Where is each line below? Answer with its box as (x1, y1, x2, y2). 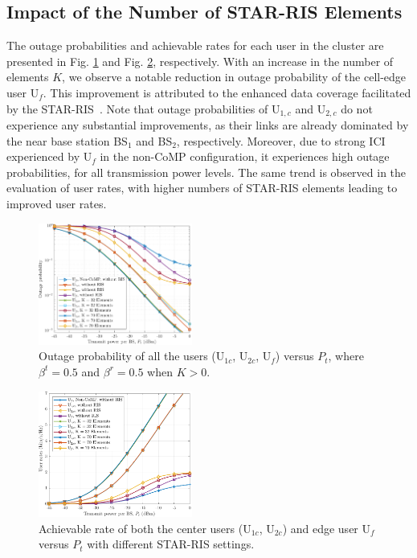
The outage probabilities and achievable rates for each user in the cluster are (6, 37, 384, 54)
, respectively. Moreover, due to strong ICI (176, 132, 386, 149)
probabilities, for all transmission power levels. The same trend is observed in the (6, 163, 407, 180)
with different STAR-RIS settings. (87, 535, 255, 552)
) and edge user (282, 519, 358, 536)
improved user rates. (6, 195, 107, 211)
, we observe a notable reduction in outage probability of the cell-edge (62, 68, 407, 85)
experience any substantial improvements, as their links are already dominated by (6, 117, 409, 133)
